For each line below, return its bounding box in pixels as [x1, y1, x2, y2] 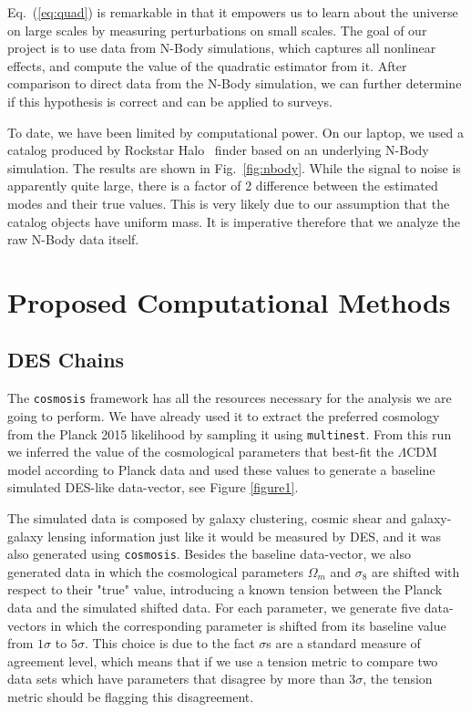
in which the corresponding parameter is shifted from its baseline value [50, 615, 446, 635]
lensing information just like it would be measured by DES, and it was [47, 526, 442, 545]
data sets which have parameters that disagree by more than [7, 669, 345, 688]
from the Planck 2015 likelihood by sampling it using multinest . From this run [7, 424, 452, 443]
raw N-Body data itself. [7, 230, 139, 249]
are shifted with [372, 562, 460, 581]
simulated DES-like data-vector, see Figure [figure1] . [7, 478, 299, 497]
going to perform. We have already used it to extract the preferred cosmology [7, 406, 440, 425]
